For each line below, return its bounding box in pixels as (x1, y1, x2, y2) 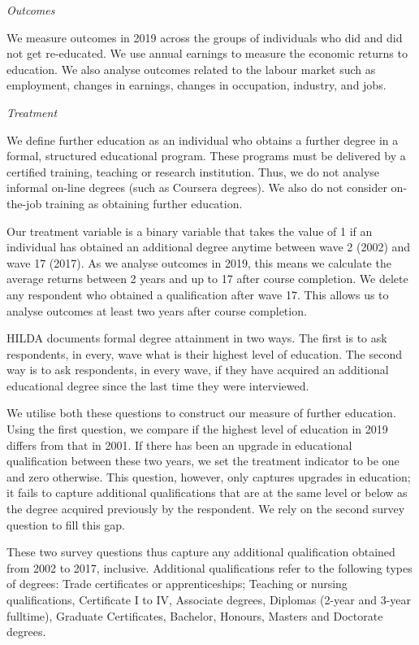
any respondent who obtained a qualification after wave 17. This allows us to (6, 285, 389, 303)
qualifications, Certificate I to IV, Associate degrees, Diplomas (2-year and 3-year (6, 591, 412, 608)
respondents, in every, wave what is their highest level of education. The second (6, 345, 402, 362)
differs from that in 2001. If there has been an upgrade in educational (6, 436, 352, 453)
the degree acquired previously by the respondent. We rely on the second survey (6, 500, 405, 517)
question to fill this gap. (6, 516, 126, 533)
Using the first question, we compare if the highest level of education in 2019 (6, 421, 388, 438)
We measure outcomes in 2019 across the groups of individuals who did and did (6, 28, 403, 46)
